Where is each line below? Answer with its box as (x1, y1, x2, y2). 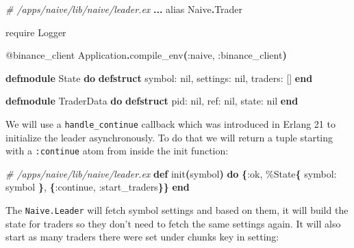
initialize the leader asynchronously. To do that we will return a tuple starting (5, 130, 333, 144)
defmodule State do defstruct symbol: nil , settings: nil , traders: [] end (5, 70, 313, 85)
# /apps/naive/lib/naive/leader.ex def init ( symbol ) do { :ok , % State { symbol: (5, 166, 337, 180)
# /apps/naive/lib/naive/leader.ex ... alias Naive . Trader (5, 2, 243, 16)
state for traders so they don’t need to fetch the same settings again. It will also (5, 216, 341, 230)
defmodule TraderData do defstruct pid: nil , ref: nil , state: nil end (5, 94, 299, 108)
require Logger (5, 25, 66, 39)
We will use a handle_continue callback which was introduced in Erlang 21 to (5, 116, 336, 130)
